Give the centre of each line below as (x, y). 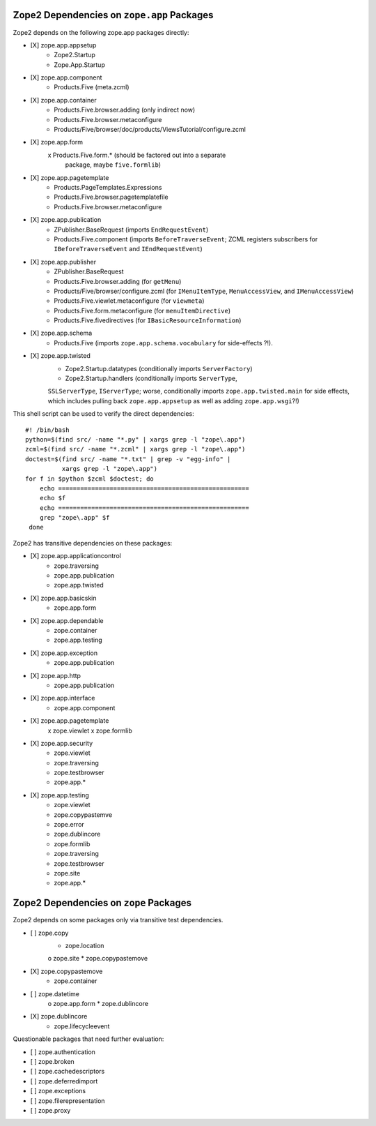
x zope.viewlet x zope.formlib (90, 730)
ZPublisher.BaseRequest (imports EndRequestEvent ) (131, 230)
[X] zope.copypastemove (66, 971)
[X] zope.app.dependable (67, 620)
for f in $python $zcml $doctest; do (90, 479)
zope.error (69, 825)
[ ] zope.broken (52, 1061)
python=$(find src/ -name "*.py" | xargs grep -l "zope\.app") (135, 439)
